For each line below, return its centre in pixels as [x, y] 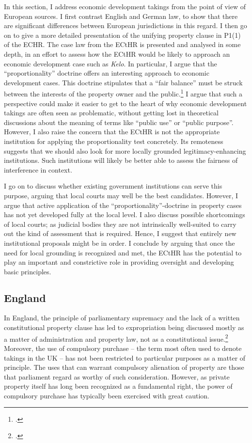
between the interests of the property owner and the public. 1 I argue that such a [123, 93]
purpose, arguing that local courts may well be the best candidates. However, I [121, 195]
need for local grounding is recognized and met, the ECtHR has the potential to [123, 252]
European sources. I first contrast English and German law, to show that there [121, 16]
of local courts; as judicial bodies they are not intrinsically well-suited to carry [120, 224]
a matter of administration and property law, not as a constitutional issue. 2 [116, 338]
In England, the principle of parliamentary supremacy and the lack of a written [122, 318]
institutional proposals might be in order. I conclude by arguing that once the [119, 243]
